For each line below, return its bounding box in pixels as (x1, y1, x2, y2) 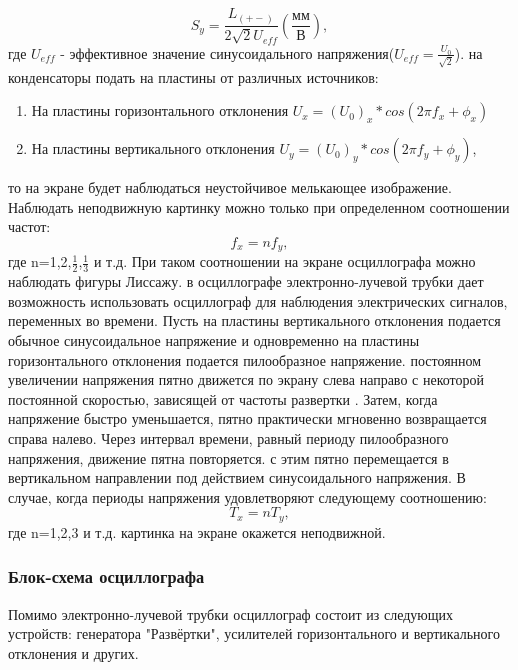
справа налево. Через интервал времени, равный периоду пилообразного (8, 428, 449, 449)
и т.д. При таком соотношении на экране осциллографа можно (93, 251, 476, 272)
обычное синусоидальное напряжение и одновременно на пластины (8, 330, 420, 351)
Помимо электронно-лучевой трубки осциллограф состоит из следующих (8, 603, 454, 624)
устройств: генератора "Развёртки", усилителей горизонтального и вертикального (8, 623, 500, 644)
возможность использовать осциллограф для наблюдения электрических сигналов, (8, 290, 508, 311)
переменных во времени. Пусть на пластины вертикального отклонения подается (8, 310, 501, 331)
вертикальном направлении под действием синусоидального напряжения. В (8, 467, 466, 488)
